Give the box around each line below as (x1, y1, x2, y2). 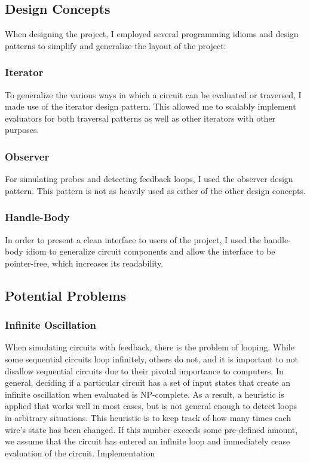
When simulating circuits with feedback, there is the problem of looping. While (5, 341, 294, 353)
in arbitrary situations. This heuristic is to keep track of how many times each (5, 411, 291, 423)
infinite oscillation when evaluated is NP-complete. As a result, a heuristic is (5, 388, 284, 400)
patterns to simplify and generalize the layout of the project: (5, 39, 226, 52)
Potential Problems (5, 286, 127, 304)
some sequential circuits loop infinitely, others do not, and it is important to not (5, 352, 298, 365)
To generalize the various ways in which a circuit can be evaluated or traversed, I (5, 88, 302, 101)
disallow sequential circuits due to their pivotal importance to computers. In (5, 364, 284, 377)
